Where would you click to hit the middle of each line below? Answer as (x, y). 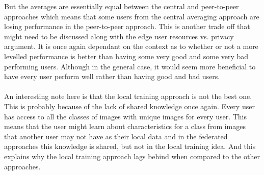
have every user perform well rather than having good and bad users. (112, 76)
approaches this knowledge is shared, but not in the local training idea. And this (130, 146)
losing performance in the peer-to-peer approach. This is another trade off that (127, 26)
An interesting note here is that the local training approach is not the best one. (128, 96)
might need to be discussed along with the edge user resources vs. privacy (119, 36)
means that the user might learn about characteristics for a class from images (125, 126)
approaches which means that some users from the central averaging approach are (132, 16)
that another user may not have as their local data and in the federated (116, 136)
